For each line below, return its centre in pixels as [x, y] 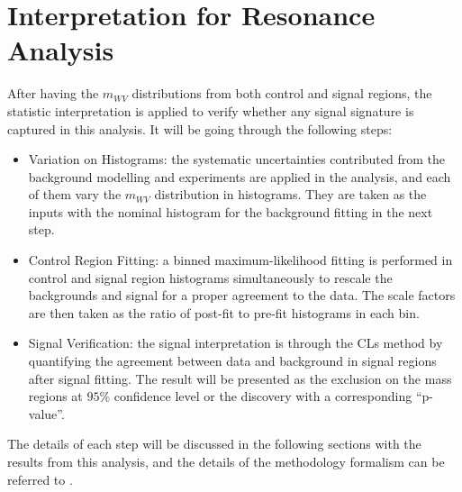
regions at [55, 396]
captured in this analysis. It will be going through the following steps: [200, 128]
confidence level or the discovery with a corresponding [263, 396]
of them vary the [75, 194]
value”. [46, 413]
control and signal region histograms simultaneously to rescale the [210, 277]
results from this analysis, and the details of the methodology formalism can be [226, 461]
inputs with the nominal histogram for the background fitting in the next [231, 211]
